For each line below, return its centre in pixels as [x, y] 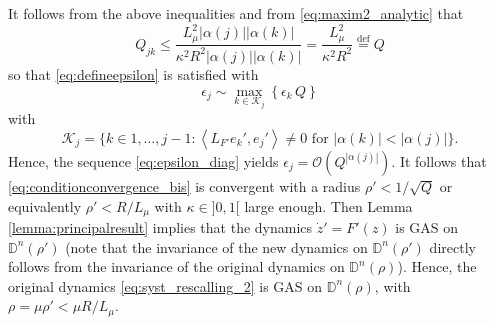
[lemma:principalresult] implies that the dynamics [160, 227]
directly [452, 246]
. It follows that [439, 160]
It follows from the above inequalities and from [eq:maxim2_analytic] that [236, 13]
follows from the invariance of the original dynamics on [176, 266]
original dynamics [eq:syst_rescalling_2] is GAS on [165, 285]
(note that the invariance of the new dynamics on [216, 246]
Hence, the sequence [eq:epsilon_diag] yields [143, 160]
